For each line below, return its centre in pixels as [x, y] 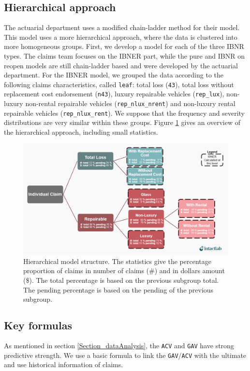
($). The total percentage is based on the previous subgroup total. [121, 280]
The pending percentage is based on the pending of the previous [118, 289]
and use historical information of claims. [64, 364]
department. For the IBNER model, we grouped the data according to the [114, 75]
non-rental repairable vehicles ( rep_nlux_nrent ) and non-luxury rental [130, 103]
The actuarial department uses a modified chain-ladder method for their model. [122, 27]
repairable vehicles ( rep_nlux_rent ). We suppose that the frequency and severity [124, 113]
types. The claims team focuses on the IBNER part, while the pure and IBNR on [124, 55]
